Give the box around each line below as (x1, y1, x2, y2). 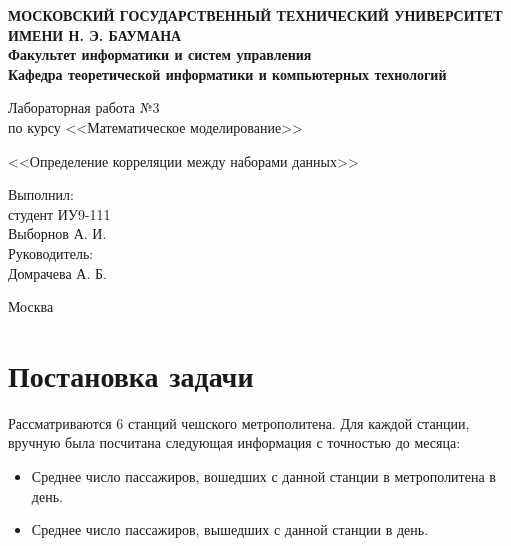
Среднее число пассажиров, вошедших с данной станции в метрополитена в (31, 466, 496, 487)
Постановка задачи (8, 354, 254, 395)
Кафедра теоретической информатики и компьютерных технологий (8, 63, 447, 84)
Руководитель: (8, 242, 94, 263)
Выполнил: (8, 184, 74, 205)
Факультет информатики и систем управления (8, 44, 312, 65)
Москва (8, 296, 54, 317)
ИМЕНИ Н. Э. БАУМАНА (8, 24, 182, 45)
